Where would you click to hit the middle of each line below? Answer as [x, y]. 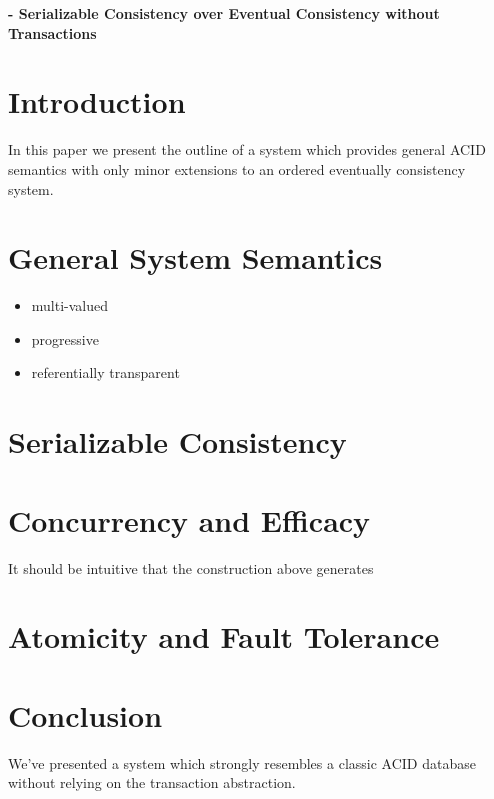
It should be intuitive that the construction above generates [191, 567]
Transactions [52, 32]
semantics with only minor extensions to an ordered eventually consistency [237, 168]
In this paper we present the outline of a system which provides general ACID [247, 149]
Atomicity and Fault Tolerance [224, 636]
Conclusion [85, 714]
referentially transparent [105, 372]
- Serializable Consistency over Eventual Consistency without [224, 13]
